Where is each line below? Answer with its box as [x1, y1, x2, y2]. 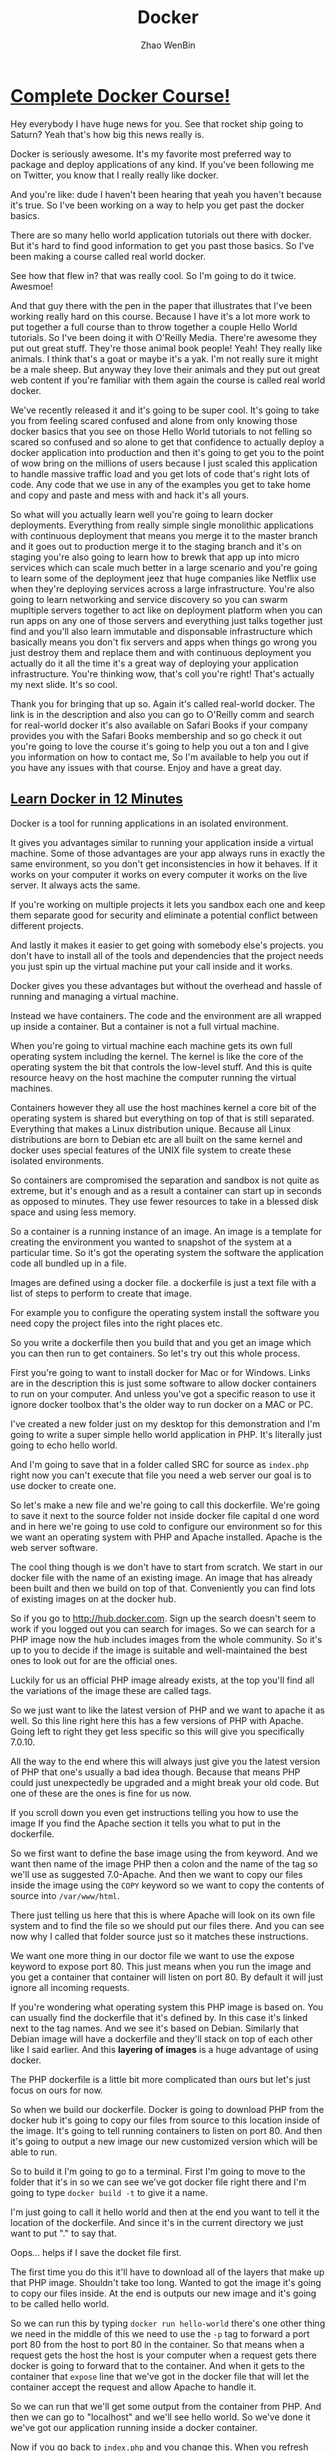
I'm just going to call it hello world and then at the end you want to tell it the [10, 2206, 320, 2218]
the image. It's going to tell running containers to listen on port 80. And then [10, 2124, 323, 2136]
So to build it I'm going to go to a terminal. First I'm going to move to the [10, 2165, 306, 2177]
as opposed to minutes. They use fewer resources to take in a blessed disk [10, 1195, 319, 1207]
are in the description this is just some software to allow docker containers [10, 1377, 317, 1389]
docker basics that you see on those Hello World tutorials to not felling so [10, 425, 313, 437]
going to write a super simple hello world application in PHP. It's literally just [10, 1428, 323, 1440]
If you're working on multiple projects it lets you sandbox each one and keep [10, 898, 326, 910]
